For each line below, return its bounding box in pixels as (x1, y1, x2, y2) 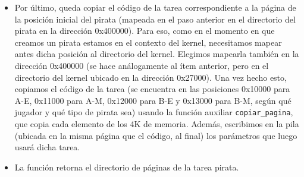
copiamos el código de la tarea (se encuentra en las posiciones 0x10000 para (14, 83, 290, 95)
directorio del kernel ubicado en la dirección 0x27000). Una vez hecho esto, (14, 71, 287, 83)
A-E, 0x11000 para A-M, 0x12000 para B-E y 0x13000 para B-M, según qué (14, 94, 292, 106)
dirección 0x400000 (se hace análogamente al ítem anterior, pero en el (14, 59, 269, 71)
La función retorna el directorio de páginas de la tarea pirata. (14, 160, 239, 173)
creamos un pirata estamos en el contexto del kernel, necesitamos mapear (14, 36, 282, 48)
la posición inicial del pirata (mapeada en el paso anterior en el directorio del (14, 12, 296, 25)
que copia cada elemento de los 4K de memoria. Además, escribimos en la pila (14, 118, 299, 129)
